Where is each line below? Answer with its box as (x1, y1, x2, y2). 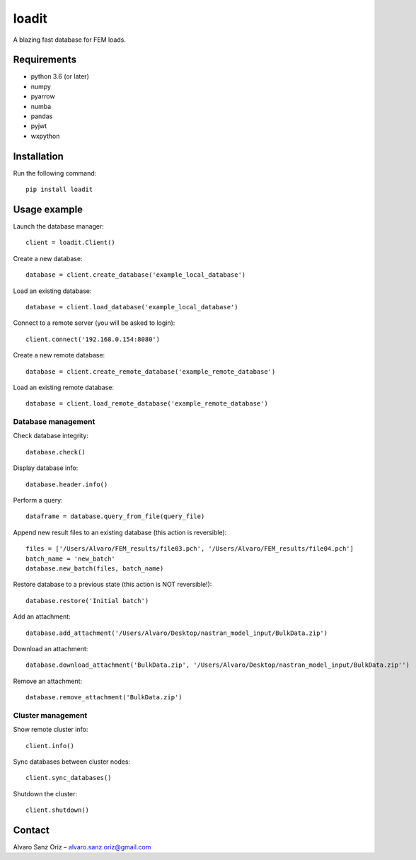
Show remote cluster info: (13, 726, 88, 734)
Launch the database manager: (13, 222, 104, 230)
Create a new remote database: (13, 351, 105, 360)
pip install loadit (25, 185, 93, 194)
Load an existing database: (13, 287, 92, 295)
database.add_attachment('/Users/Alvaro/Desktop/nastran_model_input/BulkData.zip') (25, 629, 328, 637)
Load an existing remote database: (13, 383, 115, 391)
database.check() (25, 448, 86, 456)
